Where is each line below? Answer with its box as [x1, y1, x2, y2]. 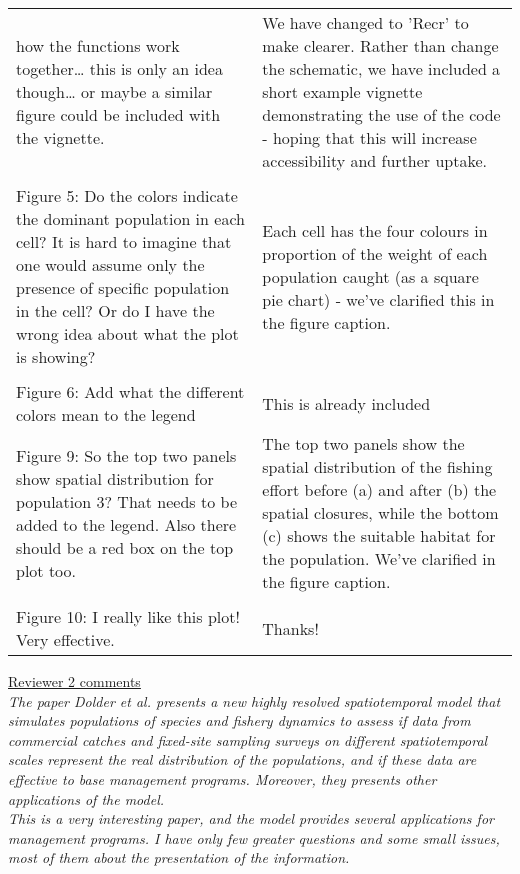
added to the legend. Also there [16, 512, 237, 536]
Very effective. [16, 628, 115, 651]
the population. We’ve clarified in [262, 547, 496, 570]
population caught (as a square [262, 264, 479, 288]
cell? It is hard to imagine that [16, 230, 232, 253]
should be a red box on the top [16, 535, 234, 559]
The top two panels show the [262, 432, 465, 455]
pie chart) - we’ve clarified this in [262, 287, 495, 311]
